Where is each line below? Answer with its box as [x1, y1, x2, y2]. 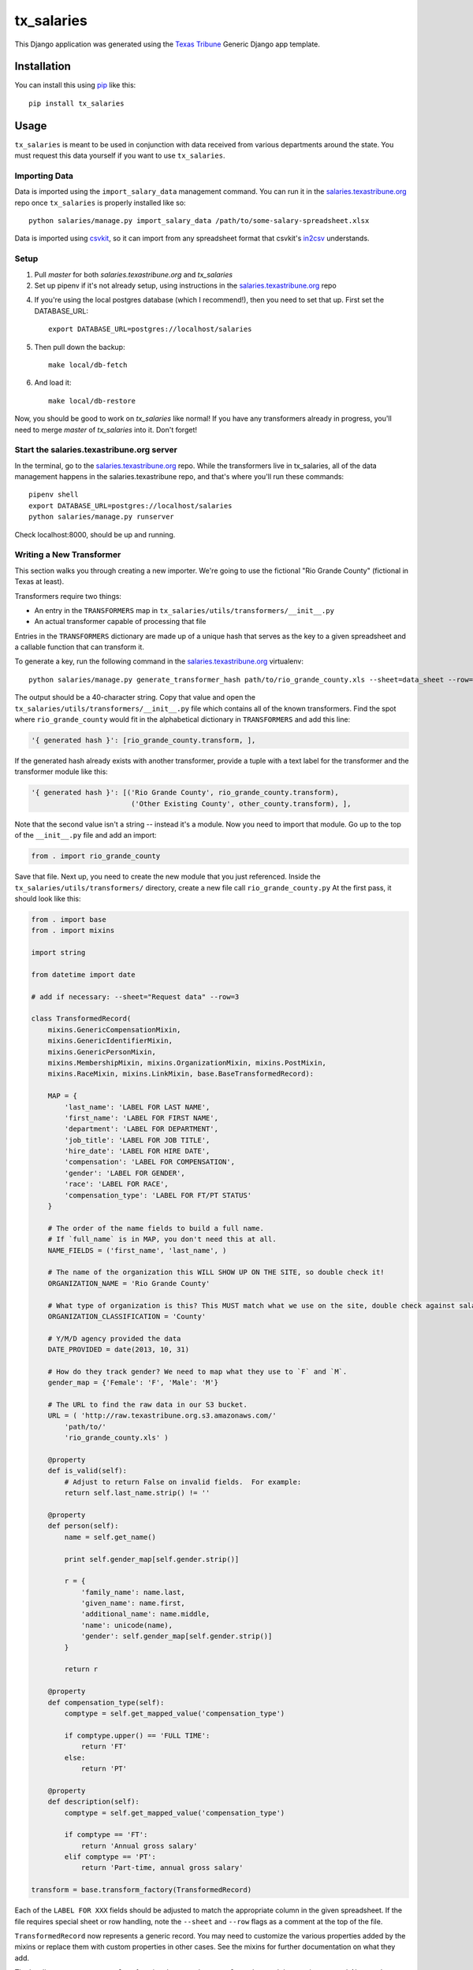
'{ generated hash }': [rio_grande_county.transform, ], [31, 736, 256, 745]
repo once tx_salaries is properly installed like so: [14, 198, 186, 207]
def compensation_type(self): [47, 1698, 165, 1707]
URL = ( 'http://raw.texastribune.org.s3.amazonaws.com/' [47, 1411, 277, 1420]
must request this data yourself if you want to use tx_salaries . [14, 151, 225, 161]
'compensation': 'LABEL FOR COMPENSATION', [64, 1158, 236, 1166]
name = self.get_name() [64, 1533, 157, 1541]
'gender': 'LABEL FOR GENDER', [64, 1169, 185, 1177]
